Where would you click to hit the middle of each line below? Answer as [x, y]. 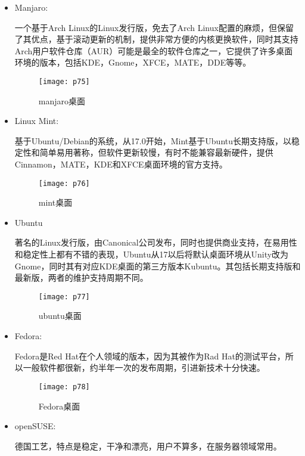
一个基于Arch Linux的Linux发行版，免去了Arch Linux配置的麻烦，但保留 [154, 27]
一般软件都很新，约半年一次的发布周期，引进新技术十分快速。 [144, 367]
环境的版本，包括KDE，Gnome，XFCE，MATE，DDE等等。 [133, 62]
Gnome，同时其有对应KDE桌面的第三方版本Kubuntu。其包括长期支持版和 [158, 266]
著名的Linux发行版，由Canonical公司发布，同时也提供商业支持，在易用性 [156, 242]
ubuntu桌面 [60, 316]
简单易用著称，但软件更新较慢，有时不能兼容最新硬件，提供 [156, 152]
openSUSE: [35, 426]
